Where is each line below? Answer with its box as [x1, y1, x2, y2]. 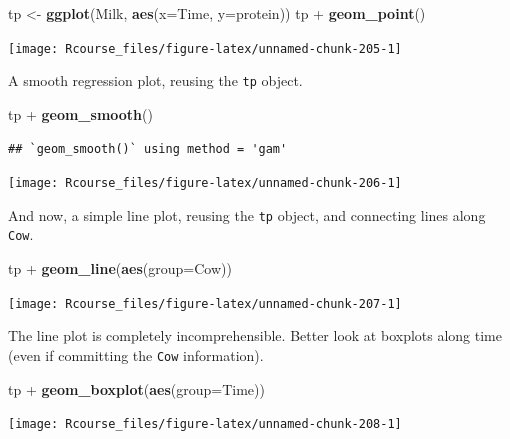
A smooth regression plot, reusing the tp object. [8, 70, 303, 91]
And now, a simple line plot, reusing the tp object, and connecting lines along [8, 204, 486, 225]
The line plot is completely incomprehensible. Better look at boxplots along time [8, 325, 502, 346]
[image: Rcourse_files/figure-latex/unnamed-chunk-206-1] [8, 176, 402, 191]
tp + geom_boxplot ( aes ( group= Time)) [8, 378, 265, 399]
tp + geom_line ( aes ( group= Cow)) [8, 258, 232, 279]
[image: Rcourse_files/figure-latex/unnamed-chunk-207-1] [8, 296, 402, 311]
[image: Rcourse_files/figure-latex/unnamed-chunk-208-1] [8, 417, 402, 432]
